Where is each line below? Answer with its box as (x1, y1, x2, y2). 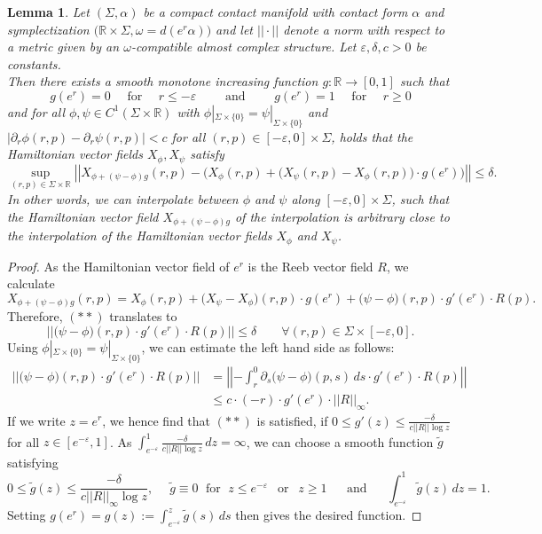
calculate (7, 274, 55, 293)
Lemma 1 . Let (7, 3, 90, 20)
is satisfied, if (256, 411, 328, 429)
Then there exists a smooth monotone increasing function (7, 72, 318, 90)
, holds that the (331, 127, 413, 145)
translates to (109, 307, 177, 326)
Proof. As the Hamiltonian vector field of (7, 256, 230, 275)
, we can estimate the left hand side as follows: (141, 337, 395, 356)
